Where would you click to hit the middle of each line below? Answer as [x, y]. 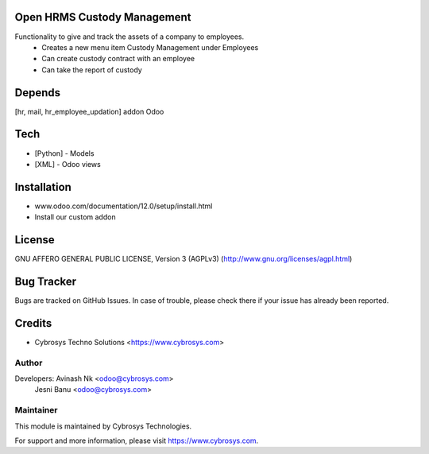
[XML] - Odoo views [68, 164]
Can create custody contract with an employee [118, 59]
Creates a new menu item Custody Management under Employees [150, 47]
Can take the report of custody [92, 70]
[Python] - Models [64, 153]
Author [29, 363]
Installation [43, 187]
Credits [33, 323]
